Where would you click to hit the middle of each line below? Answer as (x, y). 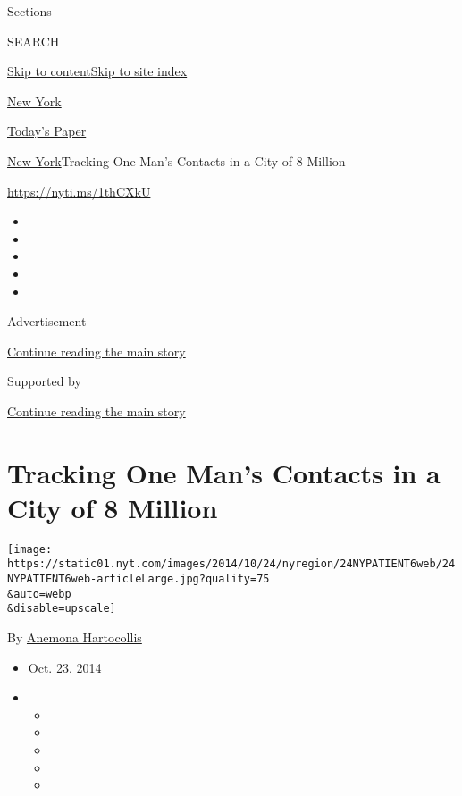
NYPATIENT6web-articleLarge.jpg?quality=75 (139, 579)
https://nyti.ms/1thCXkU (79, 191)
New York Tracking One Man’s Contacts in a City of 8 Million (176, 160)
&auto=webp (39, 594)
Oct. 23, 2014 (65, 667)
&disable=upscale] (62, 609)
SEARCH (34, 41)
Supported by (44, 381)
